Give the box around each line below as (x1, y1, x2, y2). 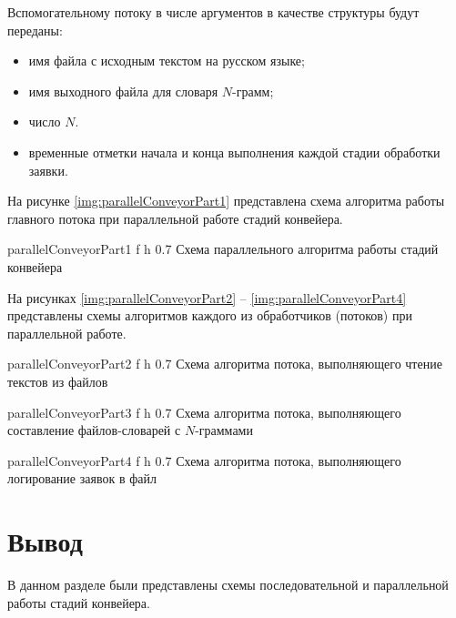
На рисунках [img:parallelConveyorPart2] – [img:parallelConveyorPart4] (7, 288, 407, 307)
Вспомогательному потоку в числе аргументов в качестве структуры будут (7, 3, 420, 21)
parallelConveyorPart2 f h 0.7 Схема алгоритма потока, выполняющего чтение (7, 354, 442, 373)
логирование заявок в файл (7, 469, 157, 488)
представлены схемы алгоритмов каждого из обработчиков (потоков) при (7, 306, 412, 325)
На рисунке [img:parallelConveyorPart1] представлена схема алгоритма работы (7, 191, 445, 210)
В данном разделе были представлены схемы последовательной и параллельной (7, 575, 449, 593)
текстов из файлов (7, 371, 108, 390)
